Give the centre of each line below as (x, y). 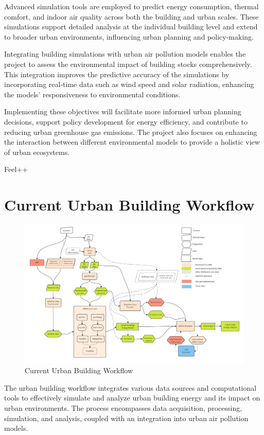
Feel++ (16, 169)
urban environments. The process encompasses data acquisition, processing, (123, 407)
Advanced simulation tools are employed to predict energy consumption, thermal (131, 6)
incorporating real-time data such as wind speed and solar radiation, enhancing (129, 84)
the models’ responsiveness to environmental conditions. (92, 94)
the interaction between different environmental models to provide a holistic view (132, 142)
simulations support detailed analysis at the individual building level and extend (131, 27)
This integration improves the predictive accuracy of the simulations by (117, 74)
